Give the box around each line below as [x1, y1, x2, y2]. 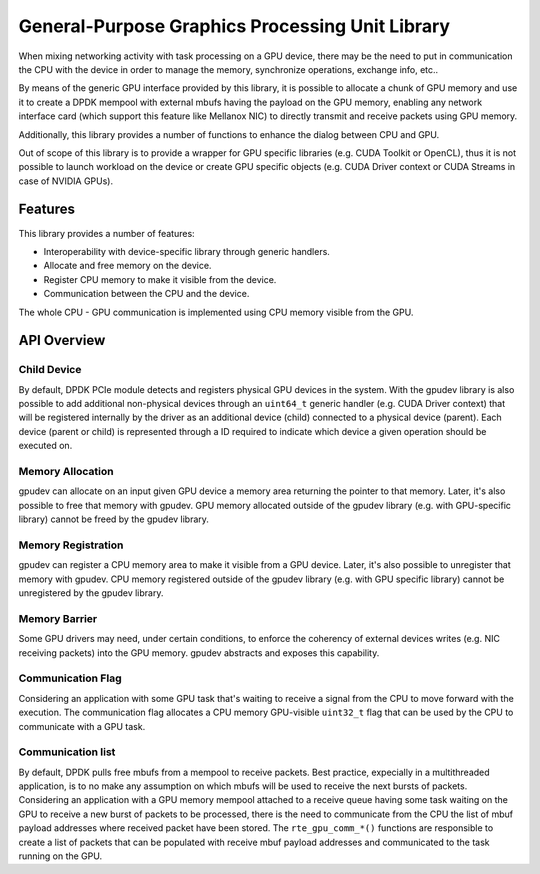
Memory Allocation [18, 465, 114, 479]
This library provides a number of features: [18, 227, 195, 239]
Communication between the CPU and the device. [43, 288, 250, 300]
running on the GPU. [18, 850, 103, 862]
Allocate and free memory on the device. [43, 260, 212, 272]
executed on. [18, 440, 73, 452]
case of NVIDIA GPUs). [18, 175, 114, 187]
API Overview [18, 332, 106, 349]
